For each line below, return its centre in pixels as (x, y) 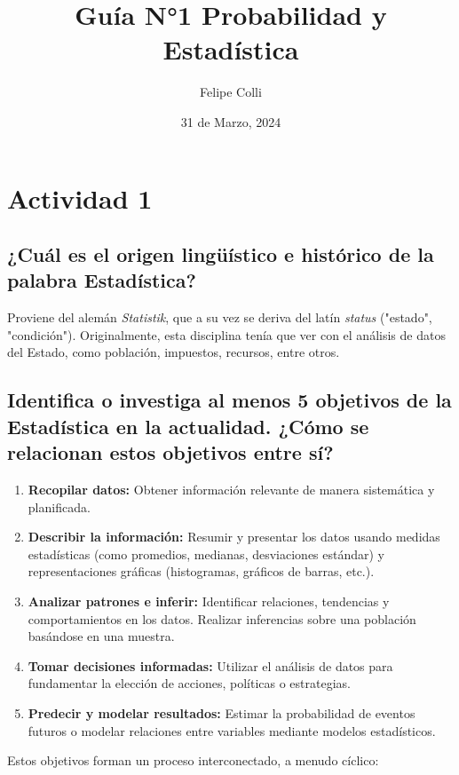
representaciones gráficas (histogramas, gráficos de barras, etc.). (201, 571)
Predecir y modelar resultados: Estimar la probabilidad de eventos (222, 712)
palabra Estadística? (102, 280)
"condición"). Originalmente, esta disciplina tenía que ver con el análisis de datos (226, 334)
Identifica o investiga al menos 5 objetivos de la (229, 400)
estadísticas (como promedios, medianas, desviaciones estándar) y (206, 554)
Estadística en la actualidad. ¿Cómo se (188, 426)
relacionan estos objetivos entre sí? (170, 452)
